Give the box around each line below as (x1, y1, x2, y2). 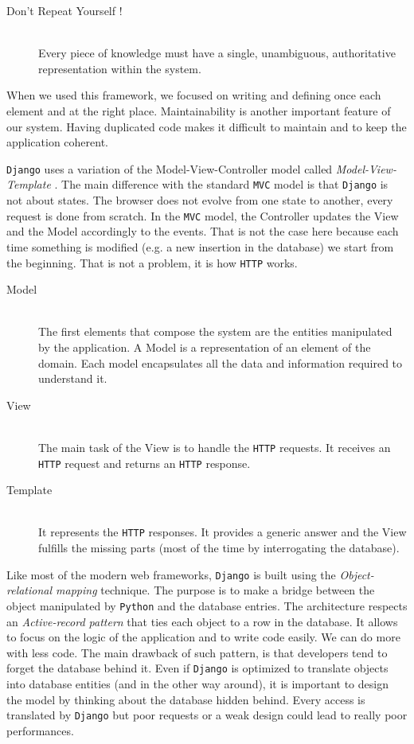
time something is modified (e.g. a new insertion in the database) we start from (6, 238, 394, 255)
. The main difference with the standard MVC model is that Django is (54, 176, 389, 193)
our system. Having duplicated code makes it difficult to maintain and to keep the (6, 118, 407, 134)
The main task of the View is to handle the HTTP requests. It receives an (38, 438, 391, 455)
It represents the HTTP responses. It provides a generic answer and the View (38, 524, 407, 540)
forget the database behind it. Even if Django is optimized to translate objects (6, 660, 389, 676)
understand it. (38, 370, 107, 387)
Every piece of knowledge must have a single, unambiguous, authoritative (38, 45, 396, 61)
